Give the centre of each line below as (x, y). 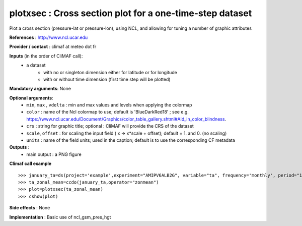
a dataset (36, 65)
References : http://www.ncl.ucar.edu (49, 37)
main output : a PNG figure (54, 154)
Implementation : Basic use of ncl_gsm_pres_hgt (60, 217)
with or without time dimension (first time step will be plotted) (107, 79)
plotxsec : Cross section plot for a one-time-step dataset (131, 13)
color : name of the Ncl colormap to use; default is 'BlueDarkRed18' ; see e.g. (107, 112)
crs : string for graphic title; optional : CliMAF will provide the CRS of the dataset (110, 126)
